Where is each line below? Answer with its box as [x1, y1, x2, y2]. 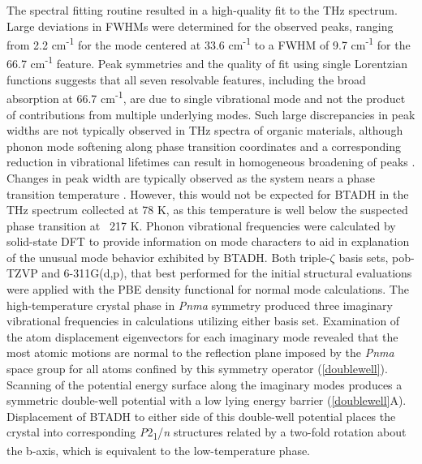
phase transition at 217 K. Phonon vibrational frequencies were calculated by [6, 217, 396, 234]
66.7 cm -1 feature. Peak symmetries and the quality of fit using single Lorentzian [6, 53, 407, 72]
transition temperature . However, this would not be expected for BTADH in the [6, 185, 409, 202]
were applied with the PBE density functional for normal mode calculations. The [6, 281, 409, 298]
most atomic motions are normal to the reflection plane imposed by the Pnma [6, 344, 394, 361]
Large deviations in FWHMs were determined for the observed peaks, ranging [6, 17, 394, 34]
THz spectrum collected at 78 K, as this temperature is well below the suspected [6, 201, 408, 218]
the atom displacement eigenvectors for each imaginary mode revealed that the [6, 328, 398, 345]
